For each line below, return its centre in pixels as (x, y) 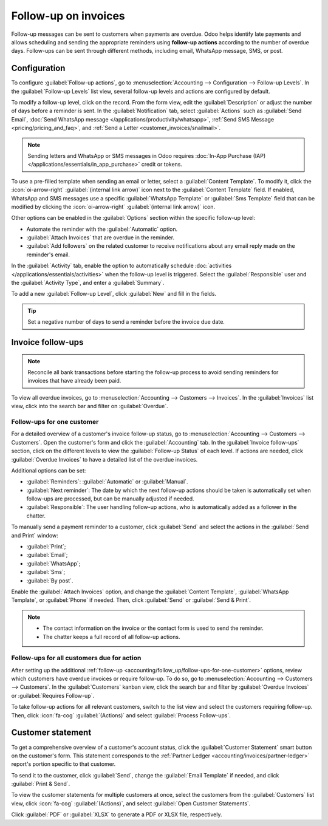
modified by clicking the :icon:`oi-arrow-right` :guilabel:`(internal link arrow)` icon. (113, 206)
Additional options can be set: (49, 470)
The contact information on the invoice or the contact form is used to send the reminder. (153, 628)
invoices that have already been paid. (74, 381)
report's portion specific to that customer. (63, 764)
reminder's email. (48, 254)
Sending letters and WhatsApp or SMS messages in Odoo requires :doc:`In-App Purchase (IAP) (147, 155)
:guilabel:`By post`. (50, 581)
